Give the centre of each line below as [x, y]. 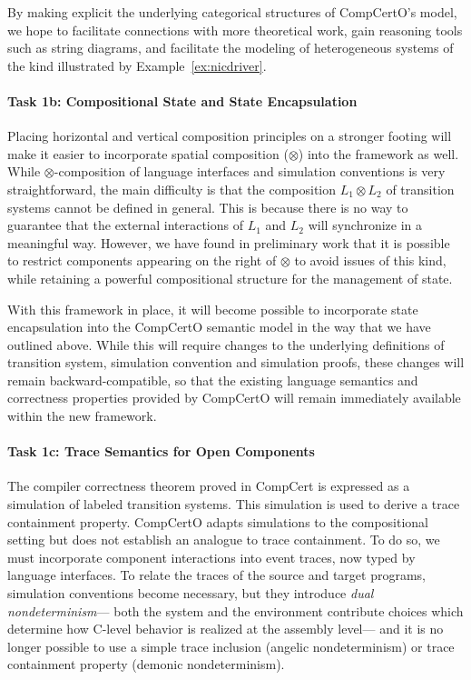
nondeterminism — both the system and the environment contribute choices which [235, 610]
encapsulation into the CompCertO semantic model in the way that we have [219, 327]
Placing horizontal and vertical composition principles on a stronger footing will [230, 136]
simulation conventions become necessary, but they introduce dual [191, 593]
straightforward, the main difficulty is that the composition [172, 189]
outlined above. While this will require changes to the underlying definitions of [226, 344]
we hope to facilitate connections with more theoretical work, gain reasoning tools [235, 30]
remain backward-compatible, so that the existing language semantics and [213, 380]
